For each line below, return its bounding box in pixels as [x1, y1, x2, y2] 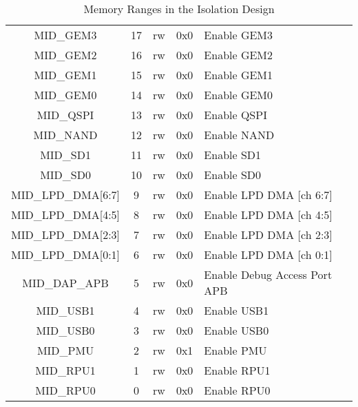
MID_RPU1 [35, 362, 96, 378]
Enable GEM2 [204, 47, 273, 63]
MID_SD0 [40, 167, 91, 182]
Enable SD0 [204, 167, 262, 182]
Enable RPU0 [204, 382, 271, 398]
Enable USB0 [204, 322, 269, 338]
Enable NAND [204, 127, 275, 143]
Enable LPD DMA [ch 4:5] [204, 207, 333, 222]
